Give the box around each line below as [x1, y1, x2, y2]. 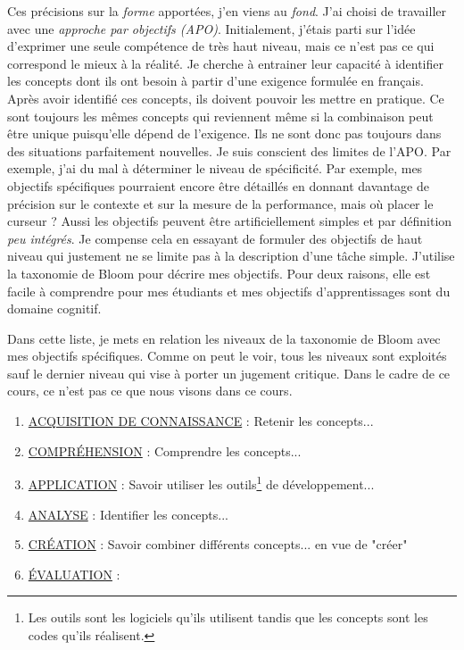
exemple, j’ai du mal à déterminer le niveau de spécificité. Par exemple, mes [7, 159, 423, 178]
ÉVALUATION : [28, 564, 120, 583]
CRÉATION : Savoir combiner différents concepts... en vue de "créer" [28, 535, 408, 554]
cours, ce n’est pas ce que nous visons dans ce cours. [7, 381, 293, 400]
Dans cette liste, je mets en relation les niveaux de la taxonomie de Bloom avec [7, 329, 441, 347]
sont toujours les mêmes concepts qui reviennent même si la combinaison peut [7, 106, 434, 125]
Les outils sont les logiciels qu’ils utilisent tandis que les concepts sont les [28, 608, 428, 627]
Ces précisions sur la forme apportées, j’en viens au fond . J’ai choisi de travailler [7, 2, 447, 20]
